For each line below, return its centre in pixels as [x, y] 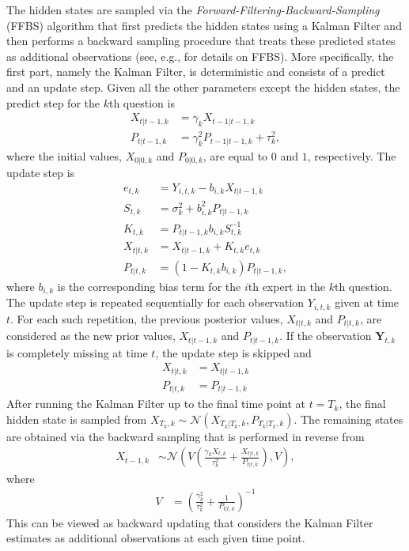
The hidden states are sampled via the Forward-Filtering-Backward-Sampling [193, 9]
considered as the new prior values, [91, 336]
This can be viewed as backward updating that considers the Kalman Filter [190, 522]
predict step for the [53, 102]
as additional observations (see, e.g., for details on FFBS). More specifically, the [200, 56]
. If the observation [326, 336]
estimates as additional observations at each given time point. [156, 538]
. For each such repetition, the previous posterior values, [147, 318]
